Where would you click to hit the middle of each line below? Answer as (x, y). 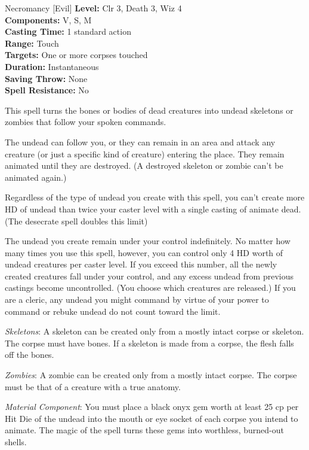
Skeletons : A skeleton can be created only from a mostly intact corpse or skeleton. (154, 331)
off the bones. (30, 355)
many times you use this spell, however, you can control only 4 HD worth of (144, 252)
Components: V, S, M (48, 19)
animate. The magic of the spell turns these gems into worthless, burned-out (144, 430)
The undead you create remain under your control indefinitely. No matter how (148, 241)
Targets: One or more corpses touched (76, 55)
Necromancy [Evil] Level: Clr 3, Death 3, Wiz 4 (93, 8)
